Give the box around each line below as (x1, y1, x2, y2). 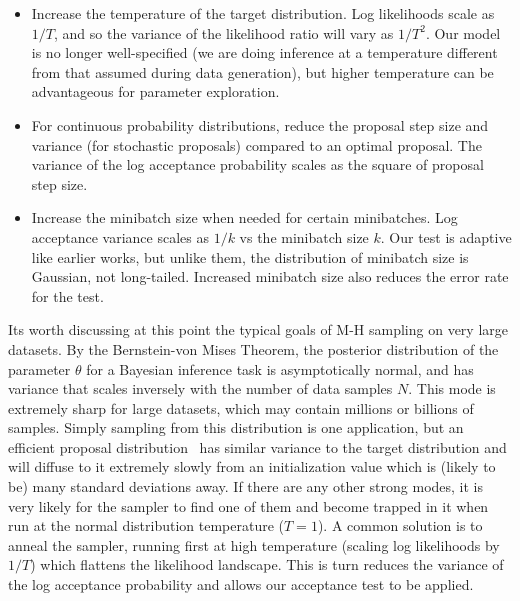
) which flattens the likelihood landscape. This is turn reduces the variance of (30, 554, 504, 575)
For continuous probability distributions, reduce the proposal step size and (31, 114, 489, 135)
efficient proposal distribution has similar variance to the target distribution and (8, 436, 507, 457)
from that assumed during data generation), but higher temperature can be (31, 61, 494, 82)
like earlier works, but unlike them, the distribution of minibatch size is (31, 246, 469, 267)
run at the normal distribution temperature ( (8, 515, 285, 536)
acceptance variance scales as (31, 226, 209, 247)
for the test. (31, 285, 104, 306)
